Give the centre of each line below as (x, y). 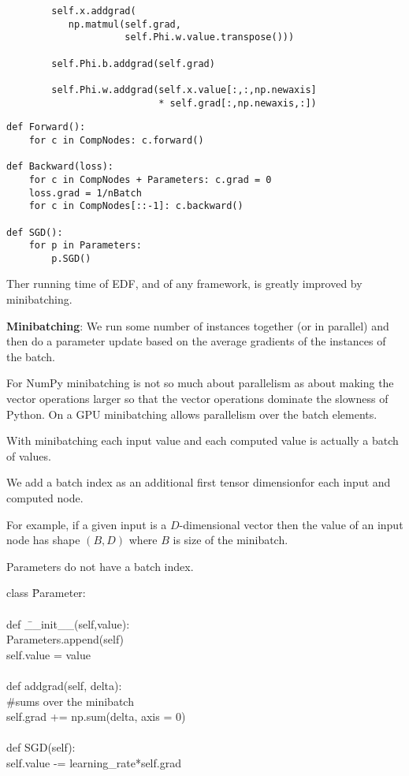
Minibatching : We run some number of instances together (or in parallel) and (198, 325)
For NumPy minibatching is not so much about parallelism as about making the (200, 383)
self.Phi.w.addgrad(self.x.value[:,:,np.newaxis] (184, 90)
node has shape (43, 540)
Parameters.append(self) (65, 639)
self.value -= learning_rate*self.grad (94, 762)
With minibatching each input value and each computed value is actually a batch (203, 440)
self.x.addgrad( (94, 11)
